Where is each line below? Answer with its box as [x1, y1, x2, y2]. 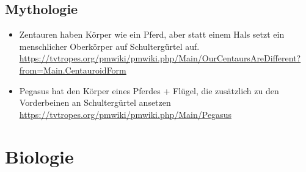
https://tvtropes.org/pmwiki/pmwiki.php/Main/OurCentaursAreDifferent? [19, 52, 301, 64]
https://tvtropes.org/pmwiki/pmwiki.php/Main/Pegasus [19, 108, 231, 120]
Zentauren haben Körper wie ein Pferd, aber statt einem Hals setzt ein [19, 28, 285, 41]
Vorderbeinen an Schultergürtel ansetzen [19, 96, 171, 109]
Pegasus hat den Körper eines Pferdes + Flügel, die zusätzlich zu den [19, 84, 279, 97]
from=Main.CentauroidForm [19, 63, 126, 76]
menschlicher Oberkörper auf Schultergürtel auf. [19, 40, 200, 52]
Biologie [5, 143, 74, 168]
